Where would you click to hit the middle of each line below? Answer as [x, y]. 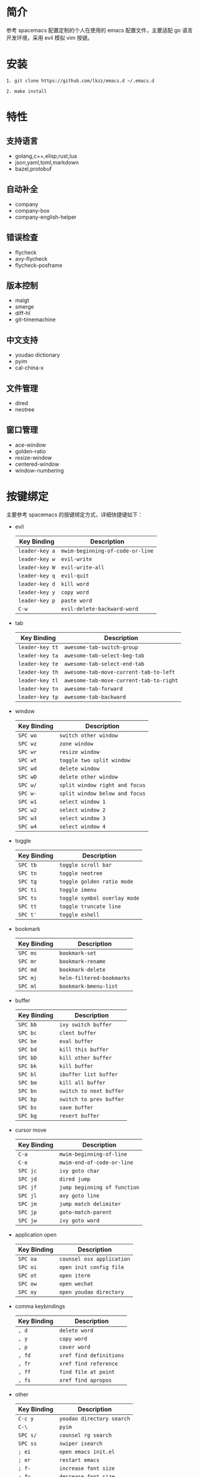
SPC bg [27, 1116]
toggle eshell [79, 914]
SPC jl [27, 1196]
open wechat [76, 1284]
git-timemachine [35, 319]
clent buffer [78, 1033]
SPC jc [27, 1171]
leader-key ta [38, 655]
